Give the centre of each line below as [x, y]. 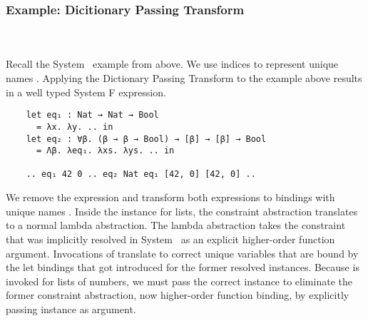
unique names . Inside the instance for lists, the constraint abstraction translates [182, 211]
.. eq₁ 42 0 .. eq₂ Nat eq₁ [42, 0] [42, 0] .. [141, 174]
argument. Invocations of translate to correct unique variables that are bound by [182, 253]
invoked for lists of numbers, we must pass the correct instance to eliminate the [179, 281]
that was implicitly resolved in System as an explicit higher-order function [170, 239]
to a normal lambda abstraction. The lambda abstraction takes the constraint [176, 225]
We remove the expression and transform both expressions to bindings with [170, 197]
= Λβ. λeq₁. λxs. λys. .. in [105, 151]
